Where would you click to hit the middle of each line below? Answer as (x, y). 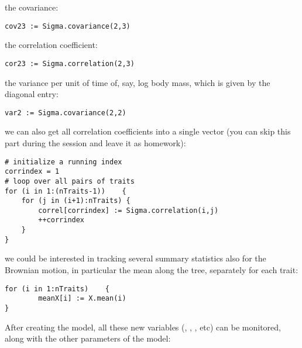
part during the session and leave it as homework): (95, 142)
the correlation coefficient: (51, 45)
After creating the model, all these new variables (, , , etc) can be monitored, (143, 327)
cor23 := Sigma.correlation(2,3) (70, 63)
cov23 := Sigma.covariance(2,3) (68, 26)
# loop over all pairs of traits (70, 181)
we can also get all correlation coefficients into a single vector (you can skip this (148, 131)
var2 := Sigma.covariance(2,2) (66, 113)
